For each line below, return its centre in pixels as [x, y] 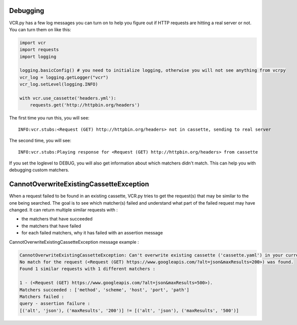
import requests [39, 50]
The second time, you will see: [40, 141]
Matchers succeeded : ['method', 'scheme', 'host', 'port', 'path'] [104, 290]
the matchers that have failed [51, 226]
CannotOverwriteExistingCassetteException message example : [74, 242]
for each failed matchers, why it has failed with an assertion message [92, 233]
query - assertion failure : [55, 304]
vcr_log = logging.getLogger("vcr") [64, 77]
